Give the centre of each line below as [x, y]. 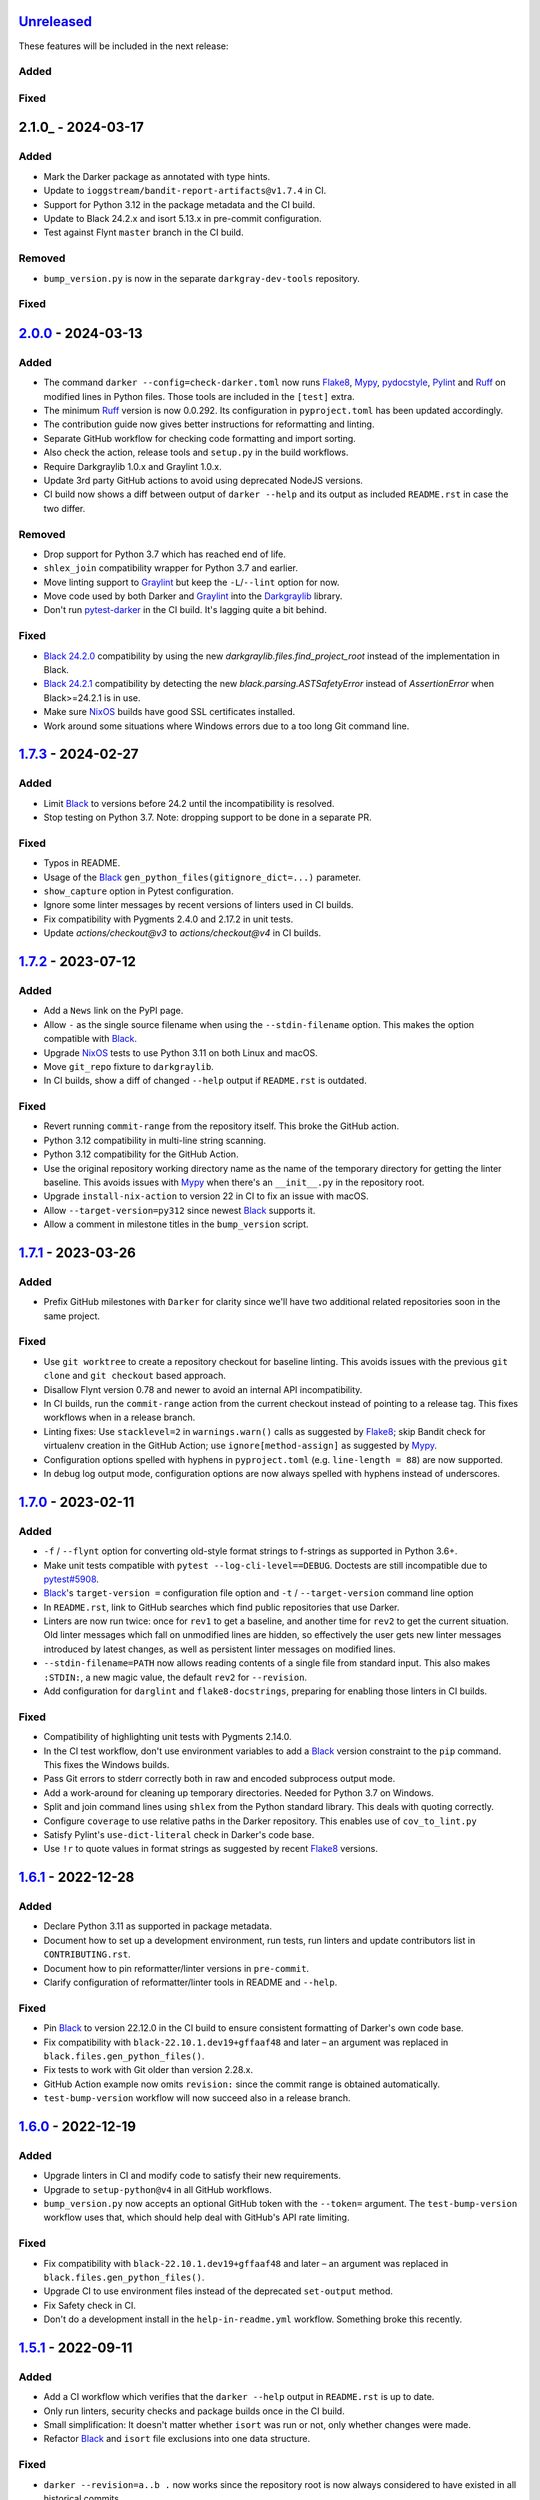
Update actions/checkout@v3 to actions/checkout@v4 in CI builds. [182, 933]
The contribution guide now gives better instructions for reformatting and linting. [209, 424]
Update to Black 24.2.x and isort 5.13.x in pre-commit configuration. [182, 218]
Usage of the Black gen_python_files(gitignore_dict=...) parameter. [202, 877]
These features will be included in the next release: [123, 46]
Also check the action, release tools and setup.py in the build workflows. [196, 452]
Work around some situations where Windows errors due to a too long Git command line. [226, 726]
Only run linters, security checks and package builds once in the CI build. [194, 2411]
